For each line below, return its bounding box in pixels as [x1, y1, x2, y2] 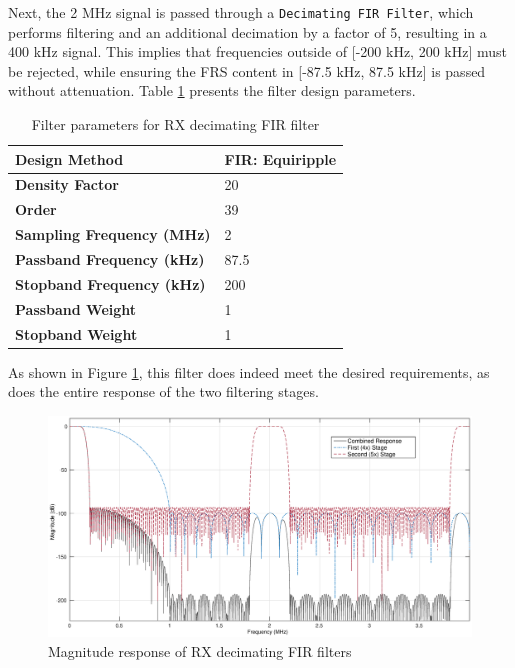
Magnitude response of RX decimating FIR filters [48, 640, 352, 661]
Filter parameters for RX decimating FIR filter [31, 114, 320, 135]
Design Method [15, 148, 124, 169]
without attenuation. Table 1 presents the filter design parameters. [8, 80, 416, 101]
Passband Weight [15, 298, 137, 319]
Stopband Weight [15, 323, 138, 344]
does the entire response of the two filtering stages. [8, 381, 319, 402]
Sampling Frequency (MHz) [15, 224, 211, 245]
